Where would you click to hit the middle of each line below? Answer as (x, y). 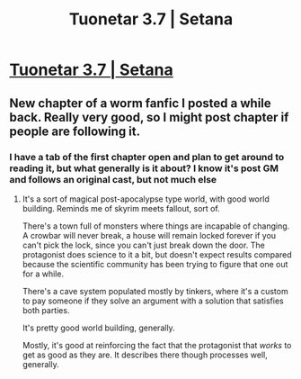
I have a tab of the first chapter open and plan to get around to (147, 157)
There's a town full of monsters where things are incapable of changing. (156, 226)
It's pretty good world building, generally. (98, 328)
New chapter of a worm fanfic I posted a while (140, 103)
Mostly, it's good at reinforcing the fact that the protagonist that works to (157, 345)
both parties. (46, 310)
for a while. (43, 274)
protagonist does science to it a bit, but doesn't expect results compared (157, 254)
